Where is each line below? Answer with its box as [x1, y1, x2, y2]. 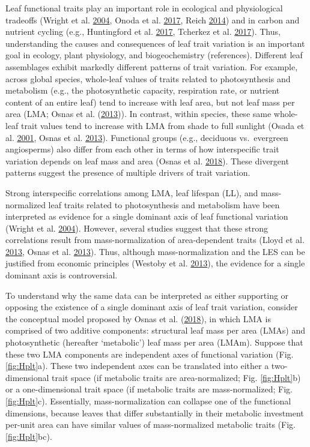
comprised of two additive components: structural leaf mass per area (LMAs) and [5, 324, 305, 337]
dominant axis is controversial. [5, 269, 118, 281]
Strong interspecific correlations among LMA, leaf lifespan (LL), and [5, 186, 258, 199]
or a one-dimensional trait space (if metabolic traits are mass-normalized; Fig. [5, 383, 293, 395]
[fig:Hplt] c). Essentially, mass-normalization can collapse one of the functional [5, 395, 291, 407]
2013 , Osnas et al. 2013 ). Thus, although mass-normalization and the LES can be [5, 245, 305, 257]
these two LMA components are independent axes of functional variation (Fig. [5, 347, 294, 360]
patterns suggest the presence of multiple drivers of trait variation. [5, 166, 251, 179]
